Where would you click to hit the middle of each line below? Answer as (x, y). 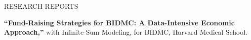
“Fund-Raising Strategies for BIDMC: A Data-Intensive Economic (119, 22)
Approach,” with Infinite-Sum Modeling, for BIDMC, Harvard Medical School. (126, 32)
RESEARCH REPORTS (41, 6)
